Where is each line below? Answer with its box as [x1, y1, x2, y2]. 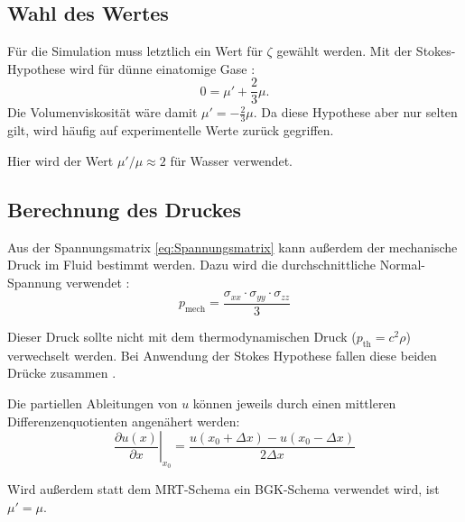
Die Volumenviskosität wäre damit [7, 103, 198, 122]
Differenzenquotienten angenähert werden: [7, 411, 240, 430]
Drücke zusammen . [7, 363, 116, 382]
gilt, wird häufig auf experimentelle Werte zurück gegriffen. [7, 121, 334, 140]
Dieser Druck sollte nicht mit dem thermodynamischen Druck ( [7, 326, 357, 345]
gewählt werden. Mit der [276, 41, 413, 60]
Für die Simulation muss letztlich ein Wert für [7, 41, 263, 60]
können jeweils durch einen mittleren [192, 393, 396, 412]
